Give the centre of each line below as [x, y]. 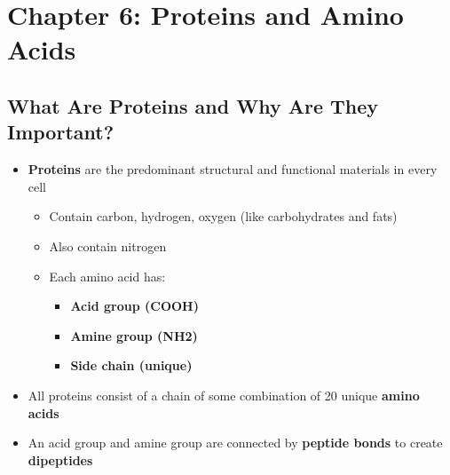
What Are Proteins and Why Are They [193, 105]
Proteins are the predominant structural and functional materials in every [233, 169]
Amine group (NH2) [134, 335]
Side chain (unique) [131, 365]
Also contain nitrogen [108, 245]
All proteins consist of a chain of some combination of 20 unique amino [224, 395]
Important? [61, 132]
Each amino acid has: [107, 276]
